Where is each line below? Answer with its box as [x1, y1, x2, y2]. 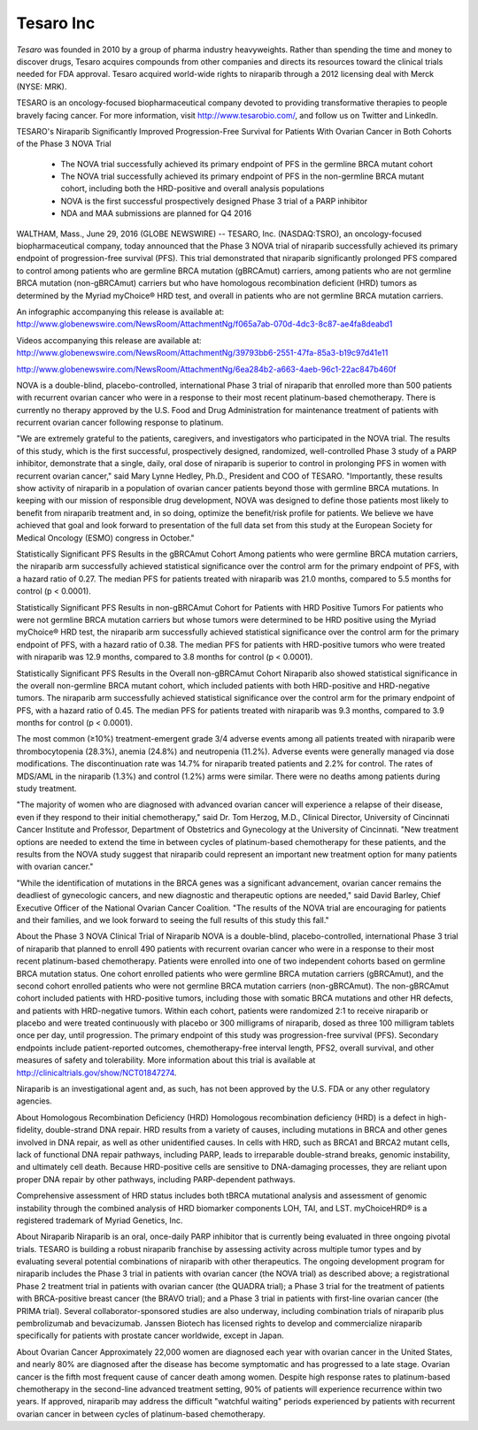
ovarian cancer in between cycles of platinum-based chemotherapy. [16, 1408, 266, 1419]
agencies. [16, 1096, 52, 1106]
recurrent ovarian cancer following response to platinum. [16, 417, 224, 428]
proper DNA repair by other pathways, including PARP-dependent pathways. [16, 1173, 296, 1185]
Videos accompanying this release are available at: [16, 334, 203, 345]
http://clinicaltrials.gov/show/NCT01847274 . [16, 1067, 177, 1078]
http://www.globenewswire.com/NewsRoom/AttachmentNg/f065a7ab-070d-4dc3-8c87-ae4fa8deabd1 [16, 319, 393, 329]
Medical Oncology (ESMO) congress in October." [16, 532, 195, 543]
